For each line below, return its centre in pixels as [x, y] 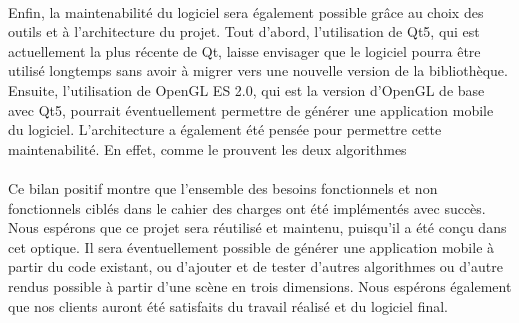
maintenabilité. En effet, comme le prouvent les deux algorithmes [207, 148]
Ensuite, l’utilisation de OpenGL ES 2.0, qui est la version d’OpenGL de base [246, 89]
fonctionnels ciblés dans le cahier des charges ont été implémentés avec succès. [247, 207]
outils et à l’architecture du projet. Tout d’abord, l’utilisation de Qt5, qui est [244, 31]
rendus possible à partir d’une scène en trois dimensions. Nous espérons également [260, 285]
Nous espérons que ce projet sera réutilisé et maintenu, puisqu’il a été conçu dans [257, 227]
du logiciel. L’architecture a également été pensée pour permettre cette [225, 129]
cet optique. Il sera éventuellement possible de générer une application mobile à [251, 246]
